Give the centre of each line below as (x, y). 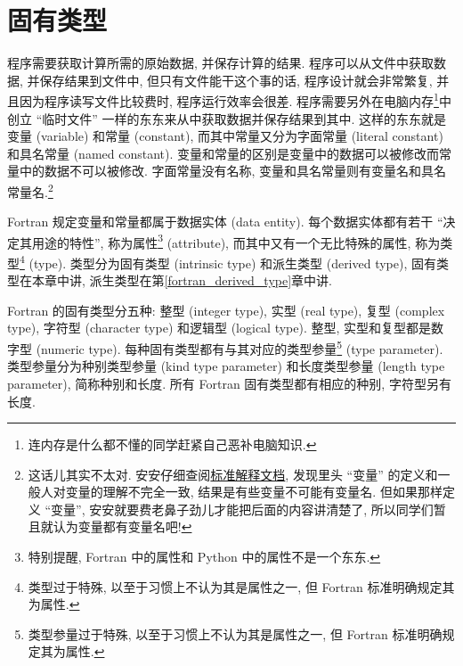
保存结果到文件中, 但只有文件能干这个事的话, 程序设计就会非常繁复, (236, 80)
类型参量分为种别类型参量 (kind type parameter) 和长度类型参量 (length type (226, 366)
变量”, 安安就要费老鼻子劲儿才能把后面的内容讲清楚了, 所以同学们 (242, 509)
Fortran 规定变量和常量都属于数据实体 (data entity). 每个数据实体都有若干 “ (225, 222)
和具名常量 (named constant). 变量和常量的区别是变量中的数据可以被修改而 (223, 153)
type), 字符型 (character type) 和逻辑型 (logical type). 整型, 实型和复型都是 (219, 328)
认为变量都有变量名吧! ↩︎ (122, 526)
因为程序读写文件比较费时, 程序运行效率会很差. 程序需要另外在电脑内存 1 (229, 99)
